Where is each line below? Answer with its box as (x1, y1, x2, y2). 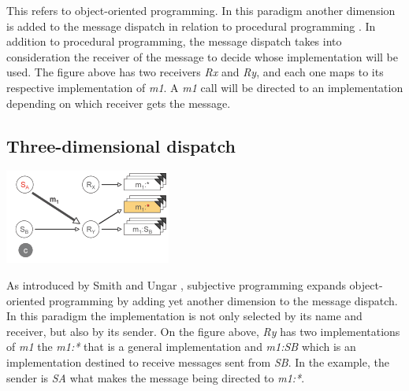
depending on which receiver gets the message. (6, 94, 231, 111)
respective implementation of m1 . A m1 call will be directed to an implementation (6, 79, 403, 95)
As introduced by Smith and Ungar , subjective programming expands (6, 276, 346, 293)
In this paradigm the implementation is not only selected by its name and (6, 308, 363, 324)
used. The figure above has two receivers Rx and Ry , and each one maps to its (6, 64, 384, 80)
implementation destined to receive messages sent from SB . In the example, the (6, 353, 389, 370)
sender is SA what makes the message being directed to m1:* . (6, 369, 305, 385)
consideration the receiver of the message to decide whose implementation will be (6, 48, 398, 65)
